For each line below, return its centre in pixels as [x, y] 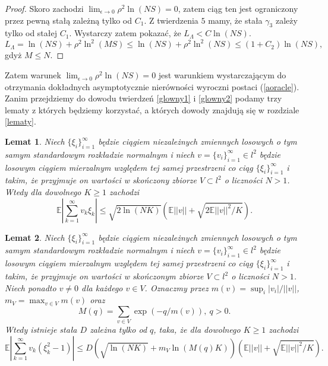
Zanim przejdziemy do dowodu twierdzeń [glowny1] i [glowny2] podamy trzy [143, 98]
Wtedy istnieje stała [41, 330]
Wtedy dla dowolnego [43, 192]
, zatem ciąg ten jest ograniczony [238, 8]
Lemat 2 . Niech [35, 237]
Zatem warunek [33, 75]
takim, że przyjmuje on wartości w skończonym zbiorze [104, 276]
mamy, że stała [235, 20]
